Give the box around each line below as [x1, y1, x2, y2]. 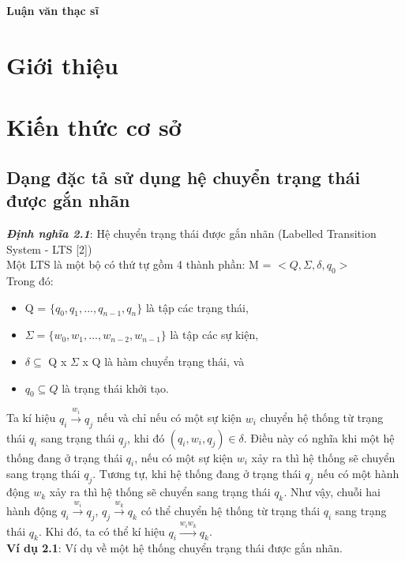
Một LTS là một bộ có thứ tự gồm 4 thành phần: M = [6, 256, 272, 273]
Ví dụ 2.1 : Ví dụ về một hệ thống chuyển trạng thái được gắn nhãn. [6, 540, 343, 556]
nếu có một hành [317, 465, 399, 482]
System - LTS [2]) [6, 240, 92, 257]
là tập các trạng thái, [145, 299, 249, 315]
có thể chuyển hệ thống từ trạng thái [141, 503, 321, 519]
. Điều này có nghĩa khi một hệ [243, 429, 395, 446]
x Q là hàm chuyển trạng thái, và [82, 352, 245, 369]
